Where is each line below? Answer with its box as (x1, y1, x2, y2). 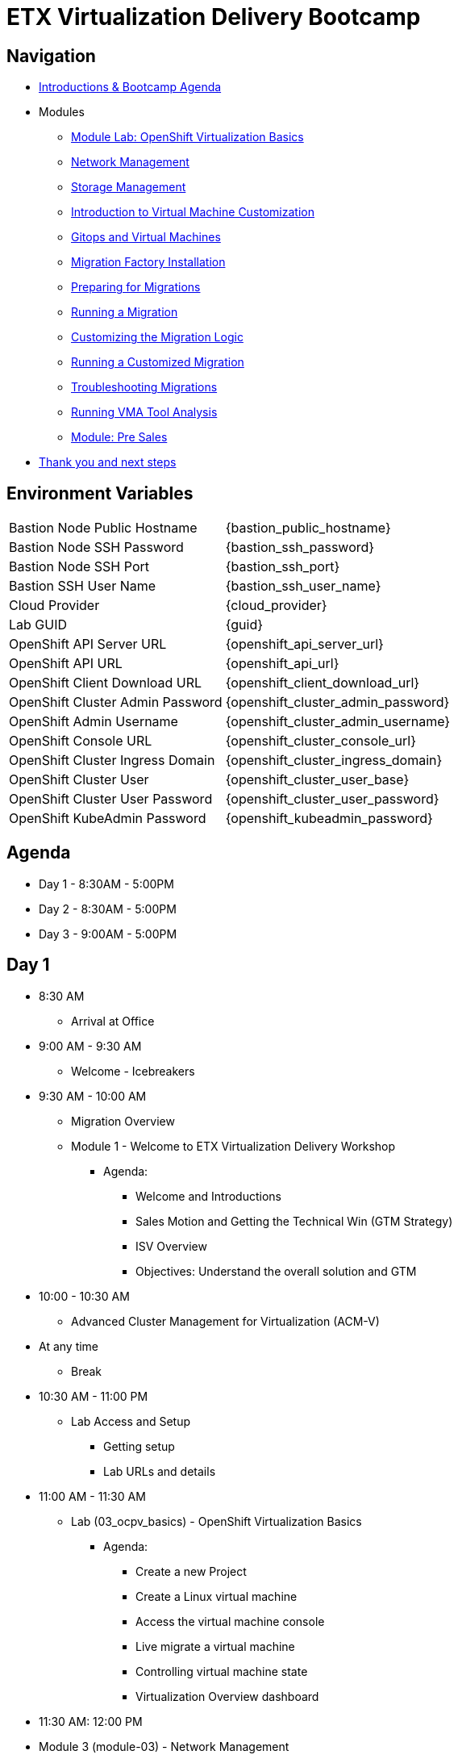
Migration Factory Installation (71, 255, 226, 269)
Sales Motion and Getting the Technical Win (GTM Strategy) (135, 1214, 453, 1228)
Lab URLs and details (103, 1464, 216, 1478)
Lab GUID (9, 616, 68, 633)
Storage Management (71, 180, 186, 194)
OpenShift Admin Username (9, 713, 178, 730)
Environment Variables (6, 483, 194, 503)
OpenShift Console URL (9, 733, 152, 750)
